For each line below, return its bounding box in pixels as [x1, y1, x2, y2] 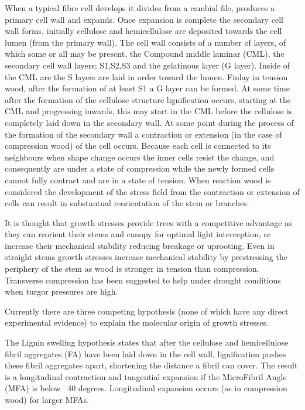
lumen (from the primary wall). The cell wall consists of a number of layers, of [5, 36, 286, 48]
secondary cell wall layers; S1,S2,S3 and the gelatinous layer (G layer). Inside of [5, 59, 290, 71]
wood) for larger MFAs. [5, 394, 89, 405]
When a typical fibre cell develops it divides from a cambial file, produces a [5, 2, 275, 13]
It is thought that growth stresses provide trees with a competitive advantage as [5, 216, 292, 228]
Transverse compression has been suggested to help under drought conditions [5, 274, 281, 286]
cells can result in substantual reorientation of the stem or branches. [5, 197, 249, 209]
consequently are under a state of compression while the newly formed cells [5, 162, 275, 175]
